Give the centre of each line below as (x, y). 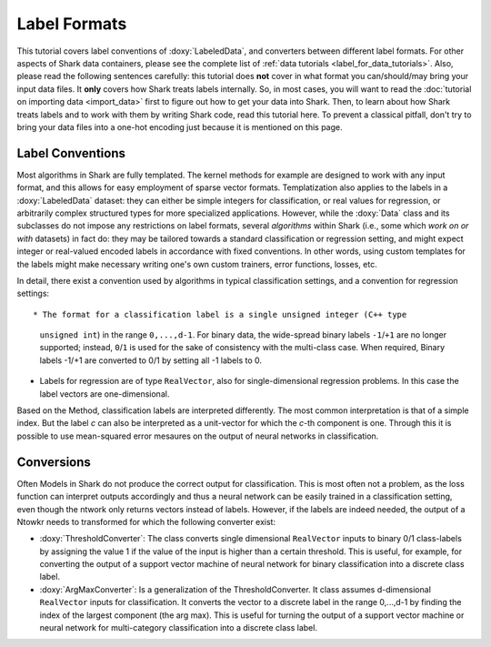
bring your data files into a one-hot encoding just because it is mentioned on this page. (180, 126)
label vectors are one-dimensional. (105, 394)
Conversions (54, 462)
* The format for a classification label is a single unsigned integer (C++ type (220, 314)
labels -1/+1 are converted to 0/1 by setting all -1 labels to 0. (151, 360)
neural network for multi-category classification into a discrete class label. (179, 628)
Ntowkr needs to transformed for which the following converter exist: (146, 521)
